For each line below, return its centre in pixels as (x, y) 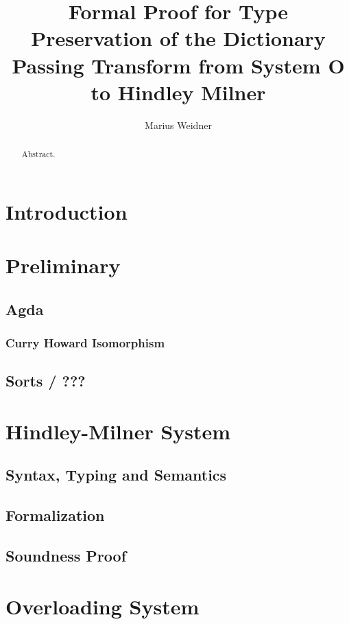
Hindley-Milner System (118, 431)
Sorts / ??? (46, 381)
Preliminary (63, 265)
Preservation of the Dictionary (178, 38)
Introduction (67, 211)
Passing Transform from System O (178, 65)
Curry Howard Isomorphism (85, 343)
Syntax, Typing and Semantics (116, 475)
